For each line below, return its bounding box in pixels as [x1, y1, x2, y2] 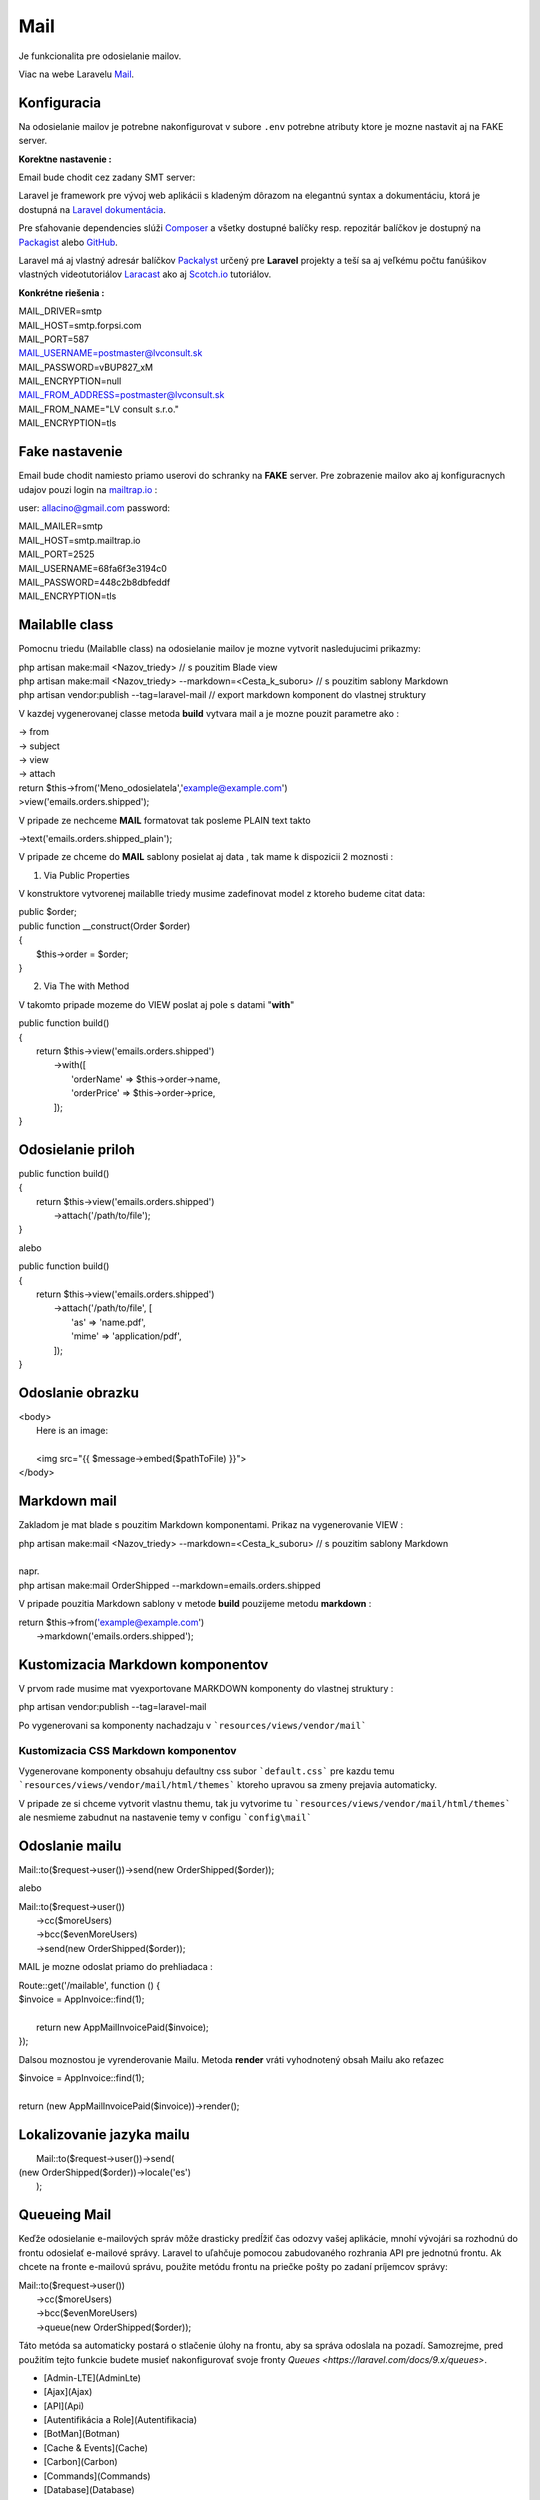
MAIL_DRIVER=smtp [18, 305, 102, 317]
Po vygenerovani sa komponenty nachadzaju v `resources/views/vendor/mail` [18, 1719, 367, 1731]
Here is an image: [36, 1425, 109, 1437]
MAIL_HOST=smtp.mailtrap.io [18, 534, 141, 546]
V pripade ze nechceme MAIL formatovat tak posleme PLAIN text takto [18, 814, 311, 826]
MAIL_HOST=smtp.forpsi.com [18, 319, 142, 331]
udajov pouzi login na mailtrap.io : [18, 483, 158, 495]
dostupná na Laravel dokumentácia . [18, 203, 167, 215]
